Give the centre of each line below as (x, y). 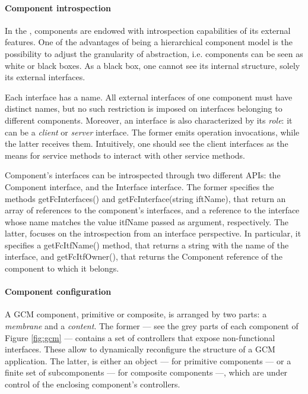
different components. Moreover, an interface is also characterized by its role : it (149, 120)
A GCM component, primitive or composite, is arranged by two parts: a (136, 314)
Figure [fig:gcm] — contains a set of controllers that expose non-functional (140, 337)
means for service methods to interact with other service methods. (125, 155)
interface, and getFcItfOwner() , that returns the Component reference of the (144, 256)
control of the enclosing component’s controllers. (93, 384)
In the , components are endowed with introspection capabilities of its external (148, 30)
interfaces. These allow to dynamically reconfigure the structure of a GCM (140, 349)
